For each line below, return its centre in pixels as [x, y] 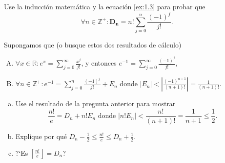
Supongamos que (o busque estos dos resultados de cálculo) [93, 44]
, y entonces [99, 63]
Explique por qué [41, 136]
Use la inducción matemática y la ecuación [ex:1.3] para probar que [105, 6]
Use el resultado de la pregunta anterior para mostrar [95, 104]
